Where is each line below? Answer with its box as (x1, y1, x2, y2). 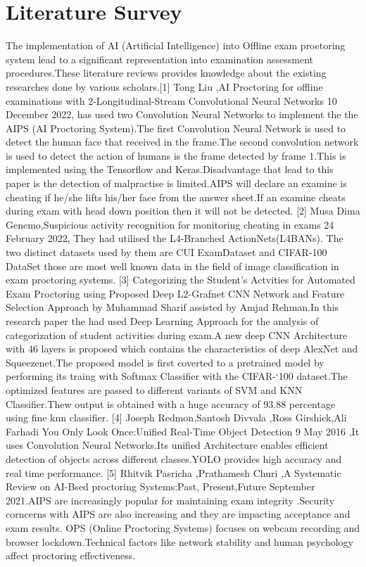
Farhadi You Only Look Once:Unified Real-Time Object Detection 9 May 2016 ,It (6, 423, 360, 438)
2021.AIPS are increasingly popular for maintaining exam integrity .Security (6, 492, 335, 507)
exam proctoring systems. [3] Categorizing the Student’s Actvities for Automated (6, 272, 355, 287)
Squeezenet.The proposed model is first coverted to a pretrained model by (6, 355, 324, 369)
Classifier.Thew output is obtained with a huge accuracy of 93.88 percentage (6, 396, 336, 411)
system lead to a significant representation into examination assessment (6, 51, 313, 66)
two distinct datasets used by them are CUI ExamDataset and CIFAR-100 (6, 245, 327, 260)
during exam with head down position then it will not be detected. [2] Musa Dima (6, 203, 360, 218)
